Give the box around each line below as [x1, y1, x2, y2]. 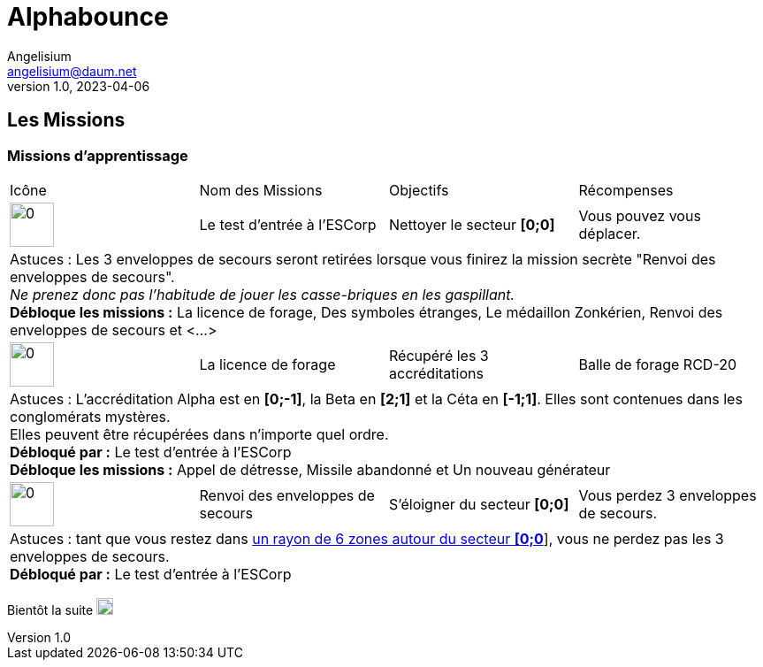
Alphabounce [7, 2, 169, 32]
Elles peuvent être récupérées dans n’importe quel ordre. [10, 425, 389, 443]
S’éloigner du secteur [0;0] [389, 494, 569, 513]
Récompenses [578, 180, 674, 199]
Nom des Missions [199, 180, 323, 199]
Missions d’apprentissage [7, 146, 188, 165]
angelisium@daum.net [7, 63, 137, 79]
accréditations [389, 364, 484, 382]
